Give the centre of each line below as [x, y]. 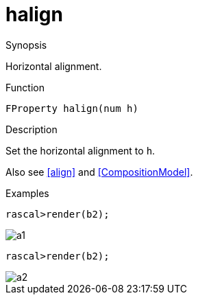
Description [32, 129]
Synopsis [26, 45]
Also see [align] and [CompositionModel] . [99, 172]
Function [25, 87]
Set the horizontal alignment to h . [81, 150]
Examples [27, 193]
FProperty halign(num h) [72, 108]
